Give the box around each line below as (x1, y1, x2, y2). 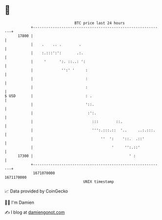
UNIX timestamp (83, 179, 114, 184)
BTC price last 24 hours (74, 21, 125, 25)
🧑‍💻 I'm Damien (4, 199, 35, 205)
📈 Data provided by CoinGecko (4, 188, 68, 194)
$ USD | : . (4, 93, 92, 98)
